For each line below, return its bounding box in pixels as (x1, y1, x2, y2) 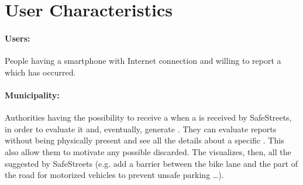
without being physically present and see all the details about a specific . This (5, 134, 284, 146)
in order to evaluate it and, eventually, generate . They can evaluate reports (5, 122, 277, 135)
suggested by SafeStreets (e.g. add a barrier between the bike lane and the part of (5, 157, 298, 169)
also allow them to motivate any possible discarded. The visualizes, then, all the (5, 145, 291, 157)
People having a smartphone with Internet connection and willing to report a (5, 54, 281, 67)
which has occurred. (5, 66, 76, 78)
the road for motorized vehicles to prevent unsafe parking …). (5, 169, 224, 181)
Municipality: (5, 88, 60, 101)
